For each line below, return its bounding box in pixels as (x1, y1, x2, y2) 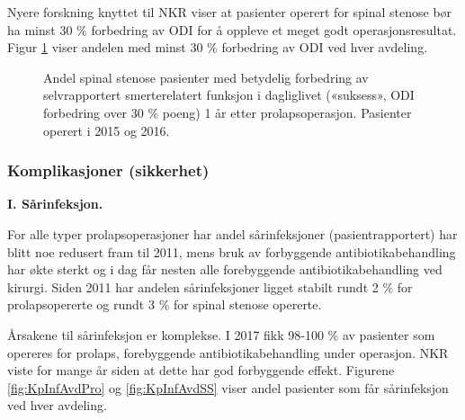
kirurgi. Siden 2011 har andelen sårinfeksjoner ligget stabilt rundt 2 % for (7, 277, 413, 296)
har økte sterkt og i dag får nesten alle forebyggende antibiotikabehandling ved (7, 260, 443, 279)
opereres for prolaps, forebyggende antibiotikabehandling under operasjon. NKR (7, 343, 449, 362)
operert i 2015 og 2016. (43, 121, 170, 139)
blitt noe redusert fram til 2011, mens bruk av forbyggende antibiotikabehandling (7, 242, 456, 261)
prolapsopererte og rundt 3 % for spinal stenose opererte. (7, 295, 322, 314)
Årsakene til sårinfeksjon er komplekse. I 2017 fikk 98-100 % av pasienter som (7, 325, 435, 344)
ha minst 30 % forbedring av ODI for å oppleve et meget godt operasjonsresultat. (7, 20, 457, 39)
